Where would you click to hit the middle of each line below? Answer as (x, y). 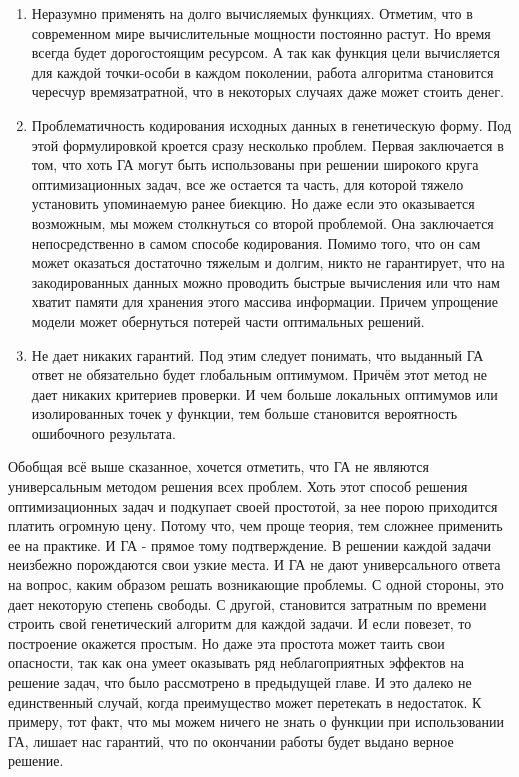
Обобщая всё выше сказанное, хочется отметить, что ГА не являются (218, 466)
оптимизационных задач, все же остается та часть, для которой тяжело (247, 183)
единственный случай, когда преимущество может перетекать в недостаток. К (245, 701)
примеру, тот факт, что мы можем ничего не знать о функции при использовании (256, 721)
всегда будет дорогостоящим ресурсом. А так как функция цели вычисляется (266, 52)
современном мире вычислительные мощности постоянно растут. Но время (261, 32)
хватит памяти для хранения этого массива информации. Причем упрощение (265, 301)
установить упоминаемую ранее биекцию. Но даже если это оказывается (253, 203)
